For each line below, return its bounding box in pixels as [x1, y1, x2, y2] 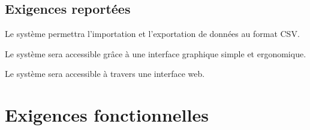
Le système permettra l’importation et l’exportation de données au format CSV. [5, 27, 300, 40]
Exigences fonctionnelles [5, 103, 209, 127]
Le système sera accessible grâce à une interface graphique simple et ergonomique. [5, 47, 306, 60]
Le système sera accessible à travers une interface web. [5, 67, 205, 80]
